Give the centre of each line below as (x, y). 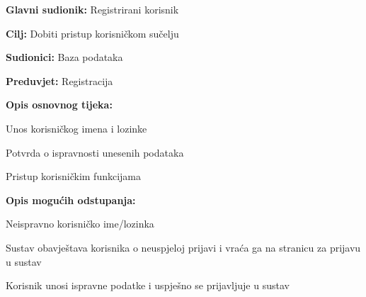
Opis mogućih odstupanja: (71, 200)
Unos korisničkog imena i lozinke (76, 128)
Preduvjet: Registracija (59, 80)
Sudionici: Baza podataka (64, 57)
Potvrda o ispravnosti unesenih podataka (95, 152)
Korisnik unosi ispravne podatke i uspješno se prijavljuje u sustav (148, 285)
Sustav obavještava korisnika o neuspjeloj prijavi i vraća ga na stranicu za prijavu (183, 247)
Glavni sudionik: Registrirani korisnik (92, 9)
